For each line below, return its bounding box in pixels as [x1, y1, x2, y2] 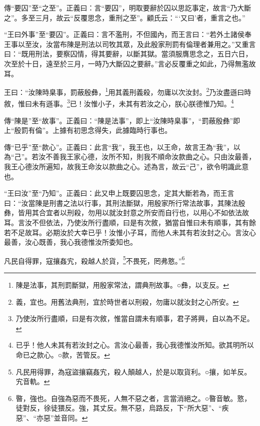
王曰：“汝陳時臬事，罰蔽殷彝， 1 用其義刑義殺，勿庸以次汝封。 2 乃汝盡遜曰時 [4, 85, 251, 97]
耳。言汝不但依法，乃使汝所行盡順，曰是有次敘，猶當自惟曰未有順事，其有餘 [4, 217, 256, 227]
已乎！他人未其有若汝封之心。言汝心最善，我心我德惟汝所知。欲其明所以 [15, 340, 254, 350]
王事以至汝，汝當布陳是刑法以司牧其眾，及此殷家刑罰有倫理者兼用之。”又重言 [4, 38, 256, 49]
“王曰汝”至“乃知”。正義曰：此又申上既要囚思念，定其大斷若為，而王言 [4, 188, 234, 198]
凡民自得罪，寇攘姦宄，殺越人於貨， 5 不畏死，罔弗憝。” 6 [4, 254, 185, 266]
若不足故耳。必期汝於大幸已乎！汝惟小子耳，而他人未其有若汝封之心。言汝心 [4, 227, 256, 237]
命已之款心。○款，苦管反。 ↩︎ [15, 350, 110, 360]
